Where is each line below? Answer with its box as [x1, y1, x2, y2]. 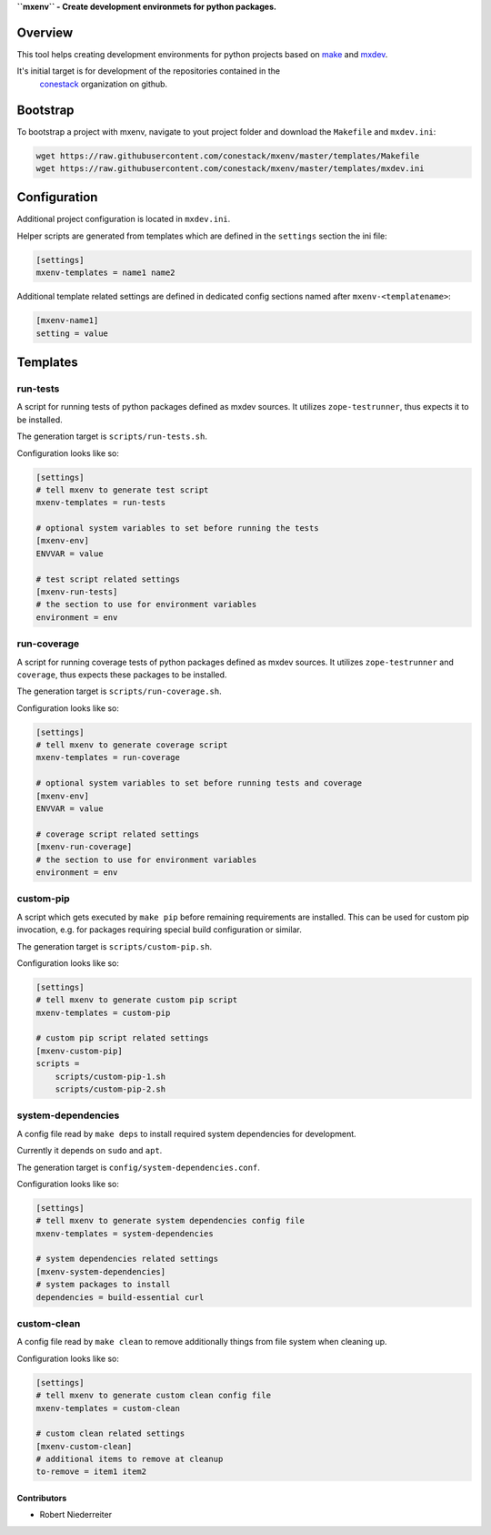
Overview [16, 25, 74, 40]
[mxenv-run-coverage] [35, 842, 133, 852]
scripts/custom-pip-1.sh [55, 1071, 166, 1082]
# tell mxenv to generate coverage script [35, 740, 228, 750]
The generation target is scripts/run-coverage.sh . [16, 686, 222, 696]
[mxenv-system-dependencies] [35, 1266, 166, 1276]
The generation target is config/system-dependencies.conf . [16, 1162, 261, 1173]
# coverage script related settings [35, 828, 200, 839]
